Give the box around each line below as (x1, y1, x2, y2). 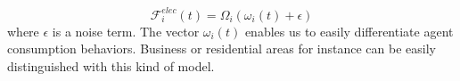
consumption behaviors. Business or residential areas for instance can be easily (7, 39, 436, 58)
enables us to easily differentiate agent (244, 21, 454, 40)
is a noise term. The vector (52, 21, 200, 40)
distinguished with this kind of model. (7, 56, 215, 75)
